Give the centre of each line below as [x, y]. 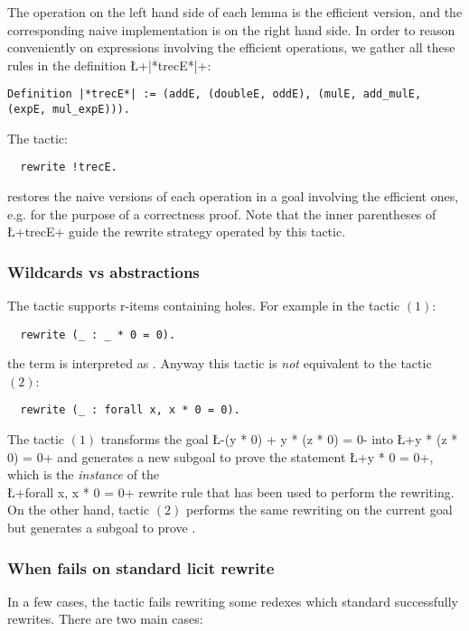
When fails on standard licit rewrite [141, 567]
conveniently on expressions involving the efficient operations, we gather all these [231, 47]
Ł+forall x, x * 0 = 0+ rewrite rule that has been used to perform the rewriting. [231, 492]
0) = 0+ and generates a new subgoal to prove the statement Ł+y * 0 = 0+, [220, 456]
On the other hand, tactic [79, 510]
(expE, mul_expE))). [69, 110]
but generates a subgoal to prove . [102, 527]
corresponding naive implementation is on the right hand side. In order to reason [231, 29]
